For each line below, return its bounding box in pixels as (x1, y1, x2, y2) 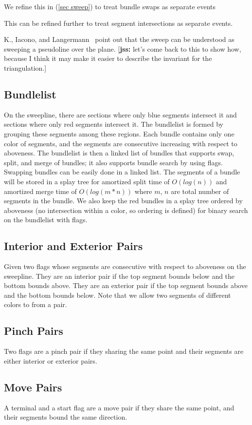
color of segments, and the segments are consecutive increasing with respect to (4, 138, 237, 148)
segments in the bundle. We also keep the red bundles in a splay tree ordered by (4, 195, 243, 206)
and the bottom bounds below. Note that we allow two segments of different (4, 290, 231, 300)
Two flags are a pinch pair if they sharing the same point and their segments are (4, 346, 244, 356)
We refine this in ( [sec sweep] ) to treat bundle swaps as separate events (4, 1, 216, 11)
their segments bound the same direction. (4, 412, 127, 422)
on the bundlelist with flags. (4, 214, 88, 225)
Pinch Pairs (4, 323, 63, 338)
